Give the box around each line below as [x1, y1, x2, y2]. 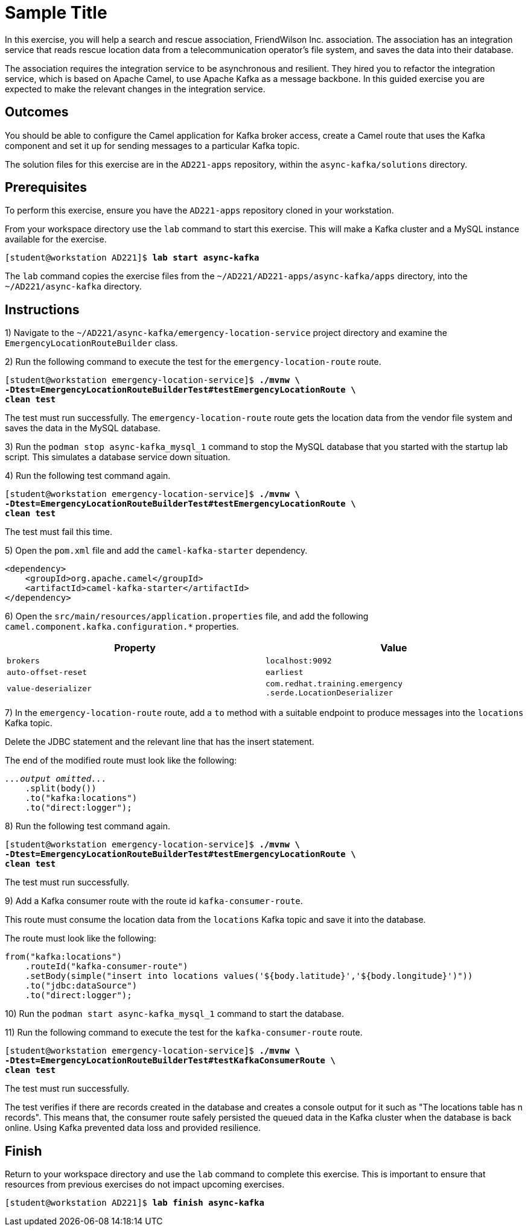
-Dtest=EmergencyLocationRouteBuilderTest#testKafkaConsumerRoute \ [5, 1055, 336, 1066]
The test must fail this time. [5, 527, 112, 537]
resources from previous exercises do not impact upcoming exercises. [5, 1179, 285, 1190]
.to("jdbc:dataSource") [25, 981, 138, 991]
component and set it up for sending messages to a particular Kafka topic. [5, 140, 300, 151]
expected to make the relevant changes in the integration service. [5, 83, 266, 94]
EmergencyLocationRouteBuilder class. [5, 338, 178, 349]
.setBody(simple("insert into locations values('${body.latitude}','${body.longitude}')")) [25, 971, 473, 981]
